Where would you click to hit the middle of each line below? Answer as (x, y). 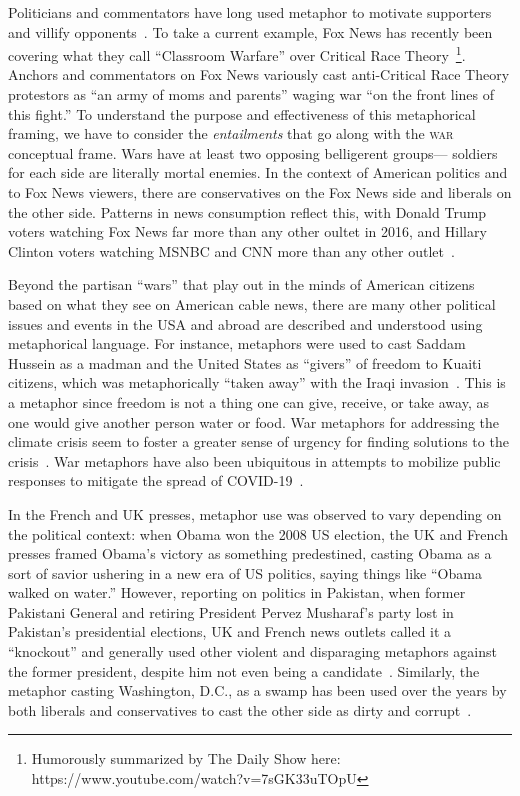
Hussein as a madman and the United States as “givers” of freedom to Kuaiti (245, 362)
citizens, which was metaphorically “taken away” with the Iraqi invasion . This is (257, 382)
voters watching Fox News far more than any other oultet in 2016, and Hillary (247, 231)
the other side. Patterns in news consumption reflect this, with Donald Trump (247, 211)
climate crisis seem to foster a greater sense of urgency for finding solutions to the (258, 441)
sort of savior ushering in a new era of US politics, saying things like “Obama (245, 572)
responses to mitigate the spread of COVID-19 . (156, 480)
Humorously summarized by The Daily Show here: (186, 758)
